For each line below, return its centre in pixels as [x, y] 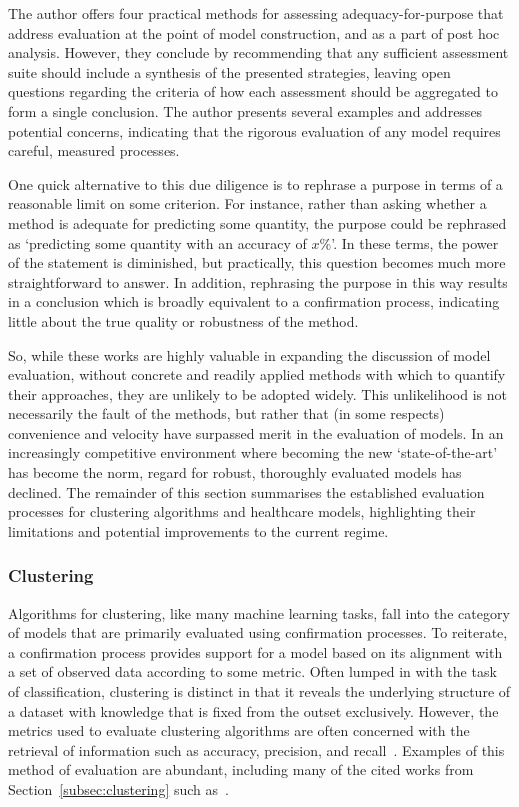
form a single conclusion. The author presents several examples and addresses [245, 110]
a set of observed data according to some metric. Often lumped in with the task [252, 671]
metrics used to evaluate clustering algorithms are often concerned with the [239, 730]
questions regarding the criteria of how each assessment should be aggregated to [253, 91]
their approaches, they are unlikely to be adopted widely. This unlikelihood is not [257, 393]
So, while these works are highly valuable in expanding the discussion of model [249, 354]
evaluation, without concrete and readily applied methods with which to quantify [257, 374]
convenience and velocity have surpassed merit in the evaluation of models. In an [256, 432]
